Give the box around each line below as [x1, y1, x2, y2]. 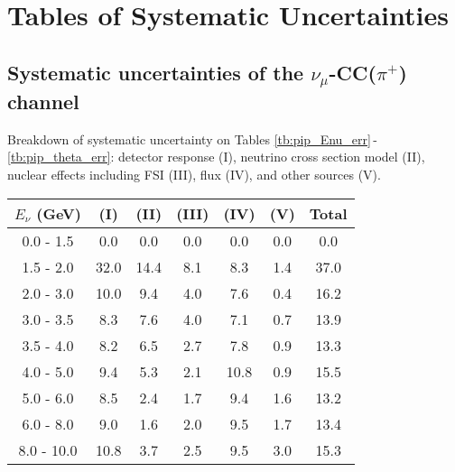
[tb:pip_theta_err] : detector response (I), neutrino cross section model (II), [7, 147, 425, 166]
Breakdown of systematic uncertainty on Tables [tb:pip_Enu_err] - [7, 129, 377, 148]
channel [7, 87, 79, 115]
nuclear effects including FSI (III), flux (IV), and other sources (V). [7, 164, 381, 183]
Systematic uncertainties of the [7, 58, 304, 86]
